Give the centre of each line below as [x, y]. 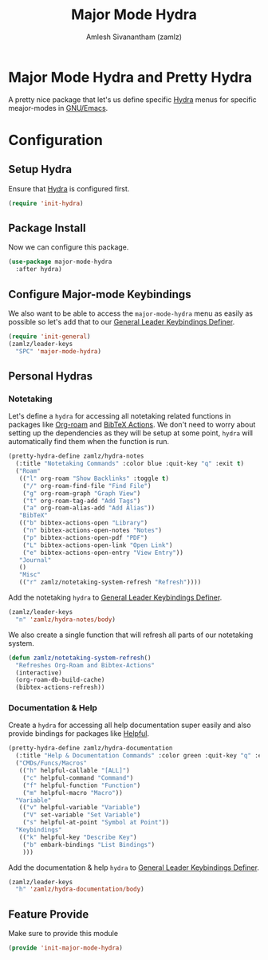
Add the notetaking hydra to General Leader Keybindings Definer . [115, 597]
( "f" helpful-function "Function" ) [82, 785]
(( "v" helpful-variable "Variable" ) [80, 808]
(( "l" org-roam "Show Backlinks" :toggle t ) [94, 478]
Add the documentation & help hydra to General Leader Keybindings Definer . [134, 868]
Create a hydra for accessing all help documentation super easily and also [130, 725]
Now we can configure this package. [69, 247]
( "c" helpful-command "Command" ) [78, 778]
